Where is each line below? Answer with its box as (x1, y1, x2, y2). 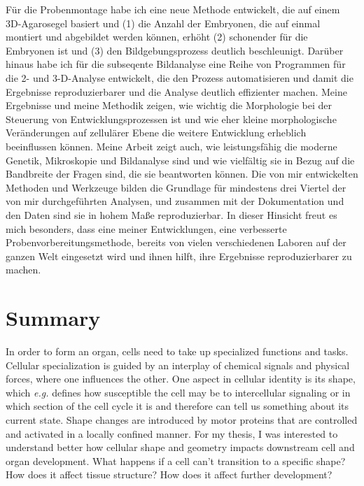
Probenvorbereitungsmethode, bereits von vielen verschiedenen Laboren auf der (6, 235, 346, 250)
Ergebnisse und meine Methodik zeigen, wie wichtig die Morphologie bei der (6, 98, 332, 113)
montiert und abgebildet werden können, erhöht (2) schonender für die (6, 29, 308, 44)
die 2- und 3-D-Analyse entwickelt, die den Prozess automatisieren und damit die (6, 70, 353, 85)
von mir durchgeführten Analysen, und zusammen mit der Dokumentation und (6, 194, 344, 208)
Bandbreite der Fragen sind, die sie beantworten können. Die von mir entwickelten (6, 166, 358, 181)
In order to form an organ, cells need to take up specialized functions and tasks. (6, 344, 349, 358)
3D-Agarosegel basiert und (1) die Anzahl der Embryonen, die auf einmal (6, 15, 321, 30)
